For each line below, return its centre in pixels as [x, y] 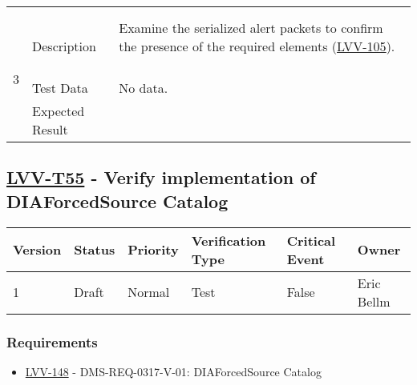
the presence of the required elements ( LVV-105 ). [257, 46]
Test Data [60, 88]
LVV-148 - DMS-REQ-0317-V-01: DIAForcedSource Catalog [173, 371]
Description [64, 46]
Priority [153, 250]
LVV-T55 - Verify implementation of [161, 177]
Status [95, 250]
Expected [59, 111]
